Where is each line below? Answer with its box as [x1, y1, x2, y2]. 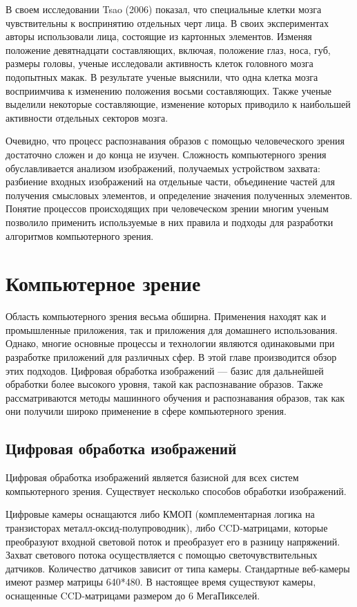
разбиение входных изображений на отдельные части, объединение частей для [6, 174, 335, 189]
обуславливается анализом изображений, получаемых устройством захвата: [6, 160, 320, 175]
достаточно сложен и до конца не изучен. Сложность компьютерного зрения [6, 147, 327, 161]
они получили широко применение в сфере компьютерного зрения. [6, 404, 287, 418]
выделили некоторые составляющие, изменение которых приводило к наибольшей [6, 97, 351, 111]
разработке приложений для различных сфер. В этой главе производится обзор [6, 350, 337, 364]
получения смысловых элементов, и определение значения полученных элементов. [6, 187, 353, 202]
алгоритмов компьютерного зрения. [6, 228, 154, 243]
